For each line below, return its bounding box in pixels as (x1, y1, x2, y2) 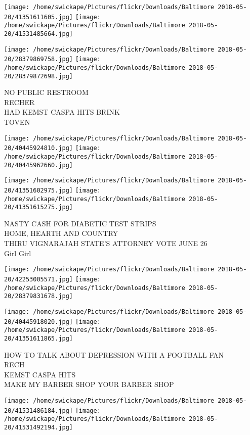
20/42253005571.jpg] (4, 275, 73, 283)
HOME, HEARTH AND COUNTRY (4, 228, 118, 238)
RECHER (4, 96, 35, 107)
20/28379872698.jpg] (4, 72, 73, 80)
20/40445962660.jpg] (4, 161, 73, 169)
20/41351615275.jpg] (4, 204, 73, 211)
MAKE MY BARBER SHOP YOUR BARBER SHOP (4, 379, 174, 390)
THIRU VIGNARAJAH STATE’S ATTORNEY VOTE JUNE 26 (4, 238, 207, 249)
